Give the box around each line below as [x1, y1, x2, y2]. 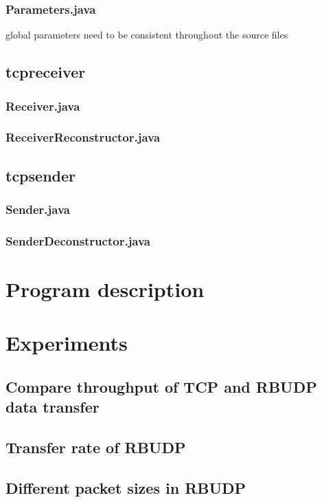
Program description [5, 274, 205, 303]
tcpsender [5, 164, 76, 186]
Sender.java [5, 200, 70, 217]
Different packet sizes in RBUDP [5, 477, 246, 498]
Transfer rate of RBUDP [5, 437, 186, 458]
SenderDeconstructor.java [5, 232, 151, 249]
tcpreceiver [5, 61, 86, 83]
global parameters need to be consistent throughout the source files [5, 28, 288, 42]
